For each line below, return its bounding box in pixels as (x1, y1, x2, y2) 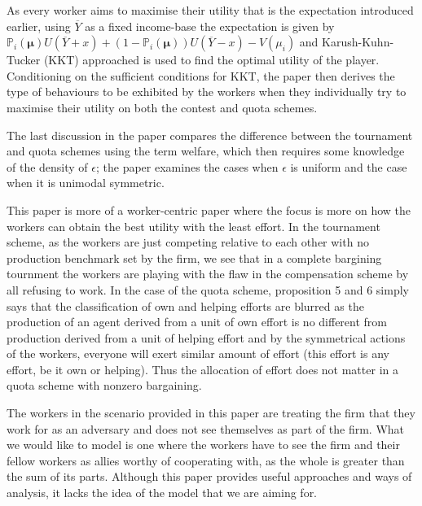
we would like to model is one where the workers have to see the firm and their (7, 436, 400, 453)
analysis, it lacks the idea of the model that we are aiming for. (7, 484, 318, 501)
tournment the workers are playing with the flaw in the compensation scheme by (7, 265, 409, 282)
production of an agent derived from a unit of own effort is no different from (7, 313, 387, 330)
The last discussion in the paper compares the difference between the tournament (7, 126, 413, 143)
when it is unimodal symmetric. (7, 174, 165, 191)
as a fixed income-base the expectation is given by (85, 17, 335, 34)
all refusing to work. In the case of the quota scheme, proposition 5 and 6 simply (7, 281, 409, 298)
